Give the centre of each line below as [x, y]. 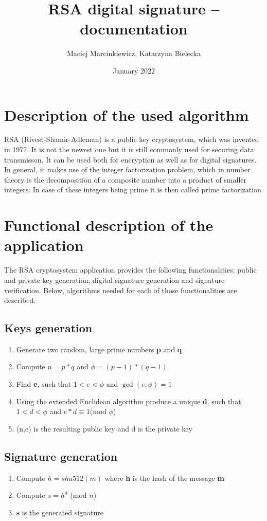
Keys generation [48, 328]
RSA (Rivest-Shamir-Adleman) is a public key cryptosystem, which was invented [132, 139]
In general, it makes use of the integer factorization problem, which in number [127, 169]
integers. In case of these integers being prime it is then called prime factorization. [134, 190]
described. [20, 300]
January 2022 [134, 70]
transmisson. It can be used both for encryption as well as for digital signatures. [130, 159]
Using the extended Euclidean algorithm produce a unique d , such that [129, 401]
